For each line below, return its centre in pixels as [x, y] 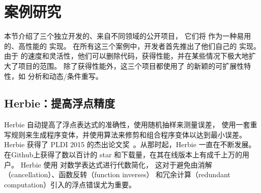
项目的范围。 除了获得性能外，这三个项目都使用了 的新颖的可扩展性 [131, 65]
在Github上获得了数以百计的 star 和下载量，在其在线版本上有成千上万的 [123, 155]
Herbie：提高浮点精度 [60, 103]
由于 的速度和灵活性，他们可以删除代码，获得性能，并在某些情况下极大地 [126, 56]
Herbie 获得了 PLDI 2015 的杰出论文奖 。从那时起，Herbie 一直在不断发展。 [130, 144]
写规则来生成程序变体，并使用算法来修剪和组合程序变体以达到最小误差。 [125, 134]
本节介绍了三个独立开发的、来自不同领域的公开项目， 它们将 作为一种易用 [128, 36]
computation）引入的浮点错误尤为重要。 [70, 184]
